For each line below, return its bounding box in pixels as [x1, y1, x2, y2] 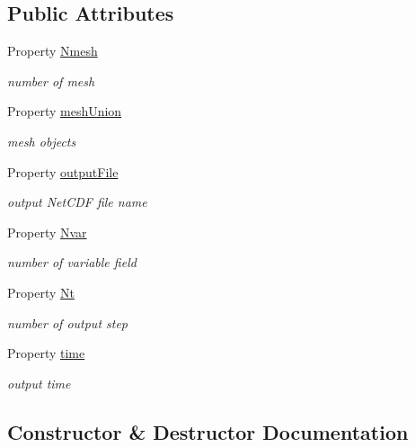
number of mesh [7, 71, 95, 90]
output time [7, 373, 71, 392]
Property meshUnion [7, 102, 122, 121]
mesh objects [7, 131, 76, 150]
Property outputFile [7, 162, 119, 181]
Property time [7, 344, 85, 362]
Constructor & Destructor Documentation [7, 417, 409, 445]
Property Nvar [7, 222, 87, 241]
